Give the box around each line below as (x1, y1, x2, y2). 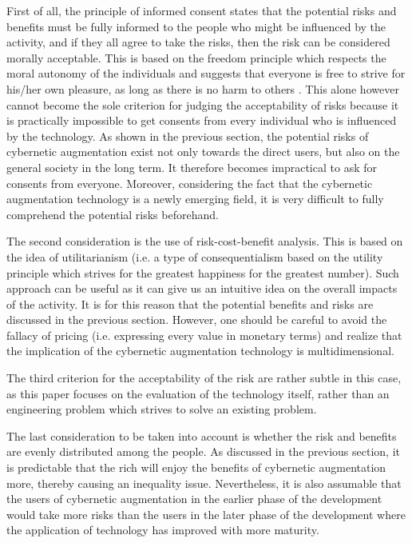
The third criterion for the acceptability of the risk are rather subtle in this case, (6, 369, 402, 386)
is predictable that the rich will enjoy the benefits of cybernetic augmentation (6, 459, 386, 476)
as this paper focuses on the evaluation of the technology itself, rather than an (6, 385, 390, 401)
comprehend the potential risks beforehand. (6, 206, 219, 222)
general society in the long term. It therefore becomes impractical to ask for (6, 158, 377, 175)
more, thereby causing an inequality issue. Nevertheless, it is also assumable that (6, 474, 402, 491)
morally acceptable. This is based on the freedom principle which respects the (6, 49, 386, 66)
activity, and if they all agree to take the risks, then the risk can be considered (6, 34, 390, 50)
